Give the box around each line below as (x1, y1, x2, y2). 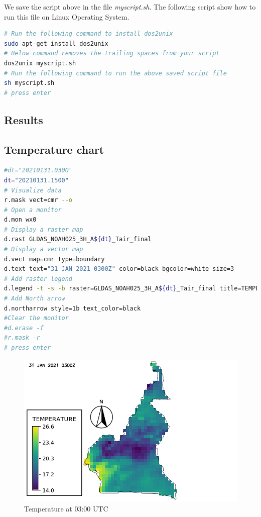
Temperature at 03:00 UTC (24, 503, 108, 513)
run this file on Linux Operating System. (4, 11, 129, 22)
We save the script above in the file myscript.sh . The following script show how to (4, 2, 256, 12)
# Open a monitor (4, 206, 62, 214)
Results (4, 112, 43, 127)
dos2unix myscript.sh (4, 59, 76, 67)
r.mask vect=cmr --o (4, 196, 73, 204)
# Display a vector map (4, 246, 83, 253)
